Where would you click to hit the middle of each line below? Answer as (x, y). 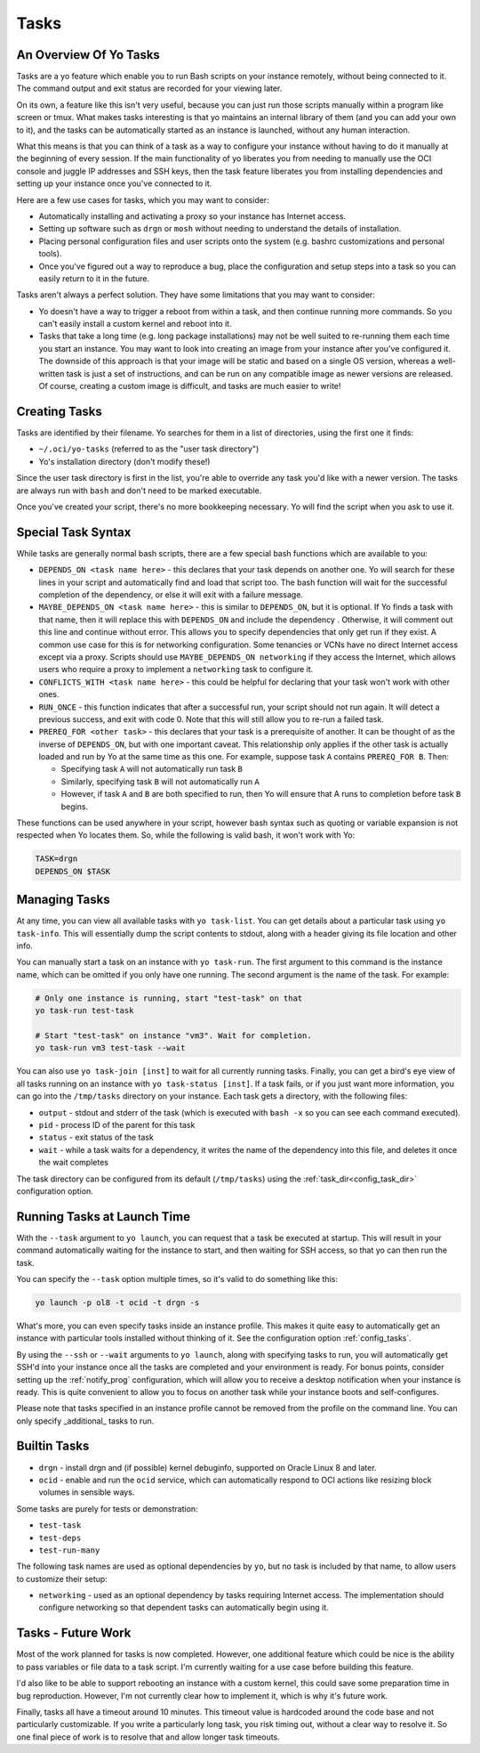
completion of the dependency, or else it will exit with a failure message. (171, 594)
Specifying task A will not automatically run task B (152, 769)
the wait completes (73, 1163)
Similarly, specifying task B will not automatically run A (160, 781)
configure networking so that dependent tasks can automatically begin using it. (184, 1608)
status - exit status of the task (96, 1137)
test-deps (60, 1538)
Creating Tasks (59, 411)
